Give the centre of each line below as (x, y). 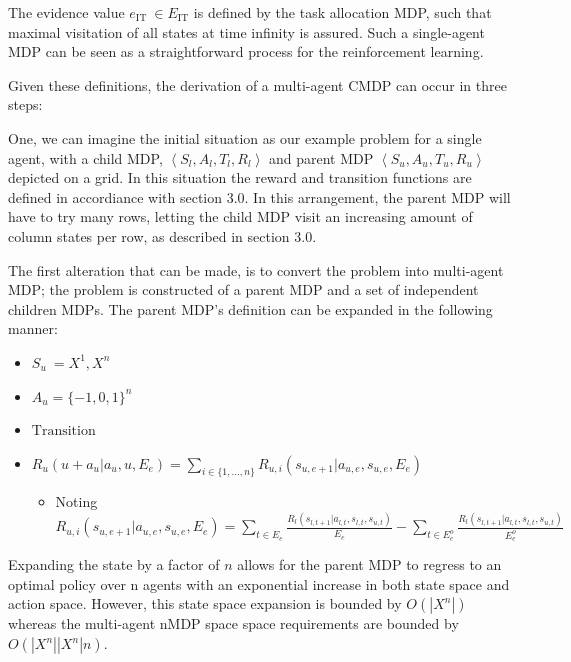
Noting (76, 501)
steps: (25, 104)
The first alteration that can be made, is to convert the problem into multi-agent (256, 269)
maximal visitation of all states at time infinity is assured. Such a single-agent (246, 31)
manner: (33, 328)
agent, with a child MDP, (85, 157)
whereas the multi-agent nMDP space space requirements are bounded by (233, 623)
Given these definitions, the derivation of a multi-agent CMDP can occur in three (257, 84)
